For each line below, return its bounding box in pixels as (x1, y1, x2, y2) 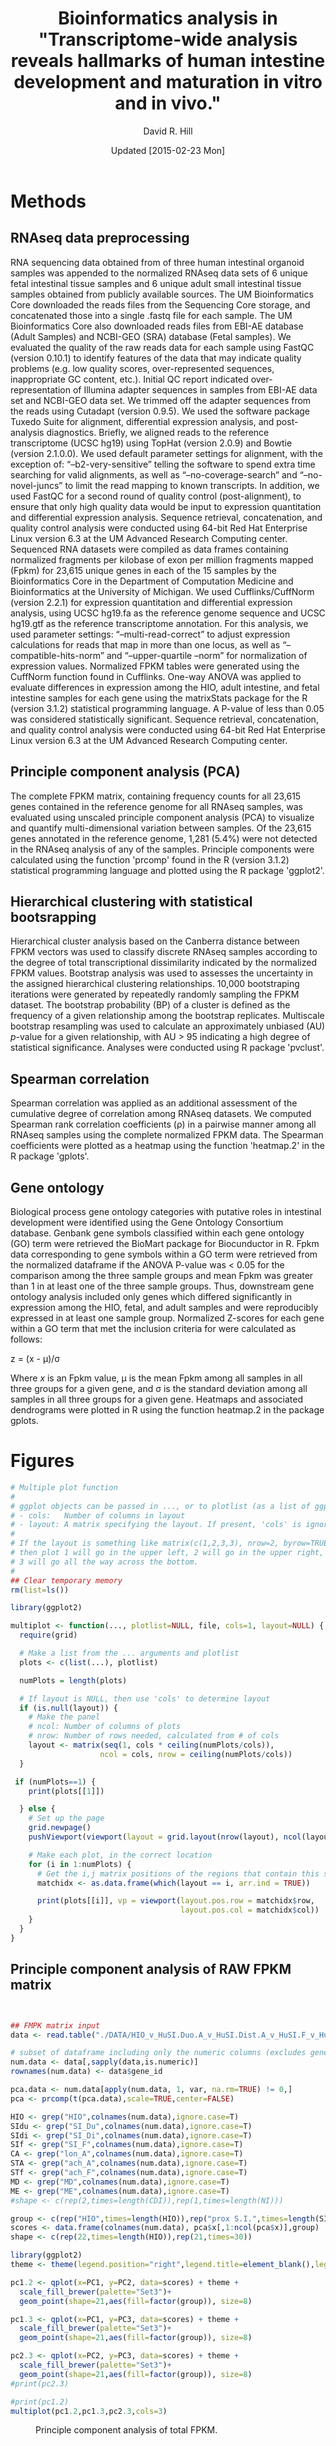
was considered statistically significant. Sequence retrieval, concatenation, (10, 713, 319, 725)
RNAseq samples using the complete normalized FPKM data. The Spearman (10, 1129, 324, 1141)
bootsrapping (10, 908, 97, 926)
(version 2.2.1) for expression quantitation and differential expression (10, 596, 293, 608)
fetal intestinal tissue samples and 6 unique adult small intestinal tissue (10, 277, 302, 289)
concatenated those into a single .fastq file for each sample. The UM (10, 309, 293, 321)
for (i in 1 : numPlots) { (28, 1859, 132, 1869)
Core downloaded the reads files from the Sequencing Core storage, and (10, 298, 311, 311)
